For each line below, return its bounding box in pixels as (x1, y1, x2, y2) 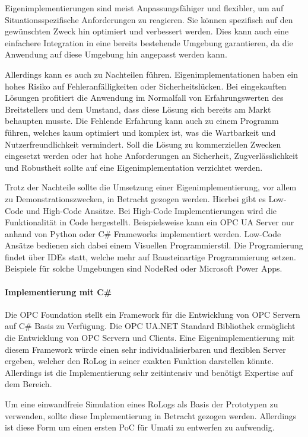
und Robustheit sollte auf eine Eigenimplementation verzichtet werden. (5, 161, 263, 173)
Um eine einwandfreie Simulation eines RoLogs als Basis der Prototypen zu (5, 398, 278, 410)
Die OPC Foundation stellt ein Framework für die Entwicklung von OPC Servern (5, 308, 300, 320)
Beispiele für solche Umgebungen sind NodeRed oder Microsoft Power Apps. (5, 262, 282, 275)
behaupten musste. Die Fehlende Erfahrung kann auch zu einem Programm (5, 114, 279, 127)
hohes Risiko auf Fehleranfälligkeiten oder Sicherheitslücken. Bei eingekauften (5, 79, 287, 92)
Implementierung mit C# (5, 285, 112, 298)
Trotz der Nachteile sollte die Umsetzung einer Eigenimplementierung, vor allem (5, 181, 297, 193)
